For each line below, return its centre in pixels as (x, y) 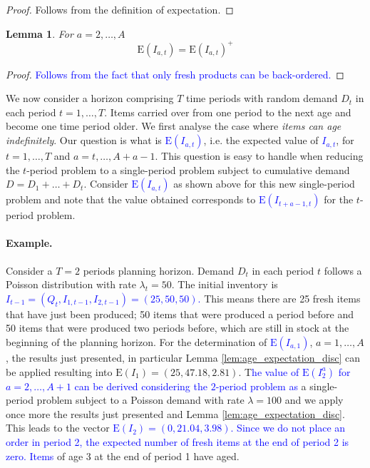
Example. (29, 243)
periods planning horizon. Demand (159, 270)
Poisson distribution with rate (71, 284)
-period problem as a (261, 386)
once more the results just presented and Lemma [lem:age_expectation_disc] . (175, 413)
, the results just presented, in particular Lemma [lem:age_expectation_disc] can (183, 358)
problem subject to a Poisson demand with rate (140, 400)
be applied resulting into (59, 371)
